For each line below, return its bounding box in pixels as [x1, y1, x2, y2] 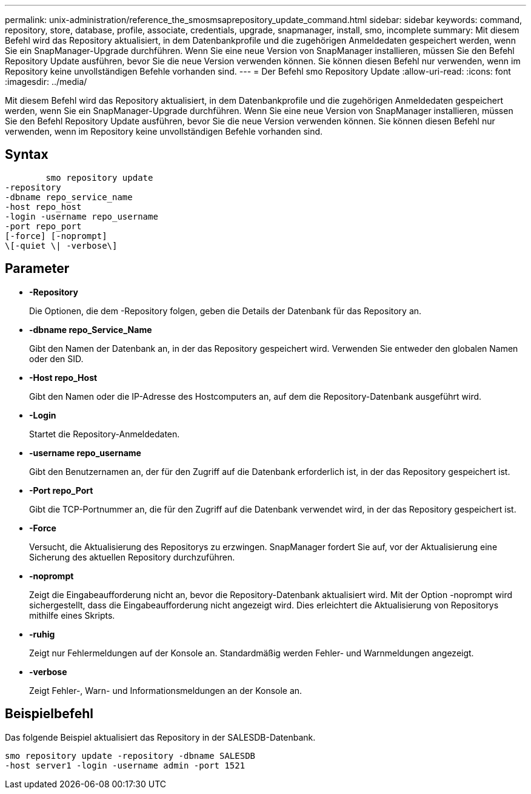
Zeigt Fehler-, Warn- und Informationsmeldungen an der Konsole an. [29, 685, 302, 696]
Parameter [5, 261, 70, 277]
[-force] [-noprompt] [5, 230, 107, 241]
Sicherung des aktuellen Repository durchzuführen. [29, 551, 235, 562]
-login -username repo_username [5, 211, 158, 221]
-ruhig [29, 628, 55, 639]
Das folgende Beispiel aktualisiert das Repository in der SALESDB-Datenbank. [5, 732, 316, 742]
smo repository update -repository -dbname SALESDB [5, 750, 256, 761]
